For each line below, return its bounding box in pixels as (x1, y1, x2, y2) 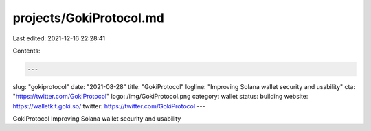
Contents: (12, 47, 41, 55)
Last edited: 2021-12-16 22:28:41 (12, 34, 106, 43)
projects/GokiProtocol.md (12, 10, 164, 25)
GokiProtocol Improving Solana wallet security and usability (12, 115, 181, 123)
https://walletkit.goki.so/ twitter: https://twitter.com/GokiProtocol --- (12, 102, 205, 110)
